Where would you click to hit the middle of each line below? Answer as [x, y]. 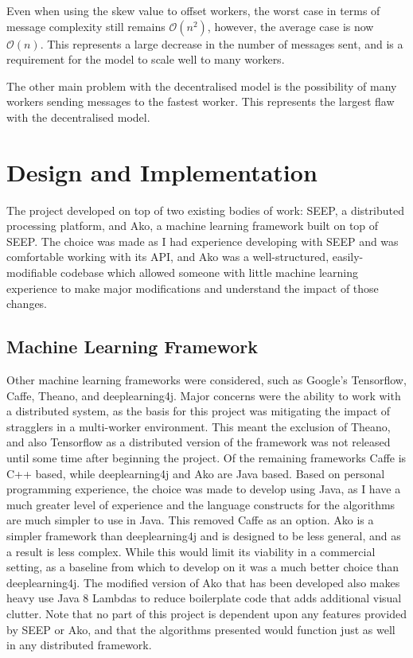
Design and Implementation [162, 171]
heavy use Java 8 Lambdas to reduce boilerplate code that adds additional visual [204, 598]
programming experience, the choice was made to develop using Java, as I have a [204, 489]
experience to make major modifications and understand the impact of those [193, 288]
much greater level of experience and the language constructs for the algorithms [201, 504]
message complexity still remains [86, 26]
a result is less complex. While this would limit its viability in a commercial [191, 551]
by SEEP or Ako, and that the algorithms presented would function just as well [201, 629]
